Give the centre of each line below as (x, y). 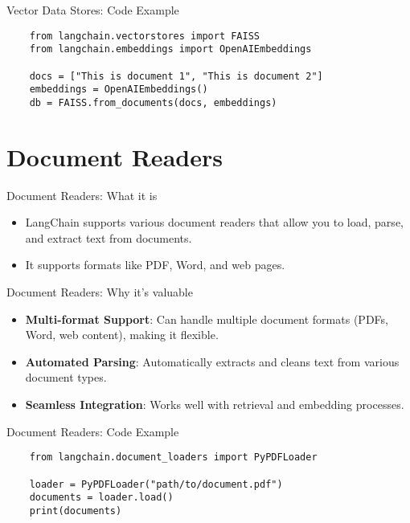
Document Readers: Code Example (93, 431)
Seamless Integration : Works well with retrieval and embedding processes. (215, 404)
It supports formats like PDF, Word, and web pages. (155, 265)
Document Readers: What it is (82, 195)
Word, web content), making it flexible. (122, 335)
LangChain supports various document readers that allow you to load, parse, (214, 222)
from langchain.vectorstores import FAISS (144, 36)
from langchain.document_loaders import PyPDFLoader (173, 458)
